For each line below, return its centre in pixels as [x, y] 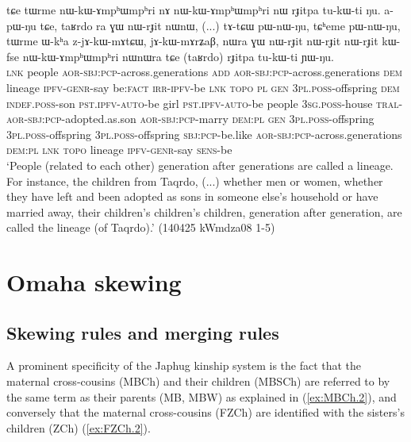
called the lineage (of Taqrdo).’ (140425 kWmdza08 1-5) [141, 227]
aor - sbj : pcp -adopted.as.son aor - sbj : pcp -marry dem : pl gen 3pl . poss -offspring [190, 119]
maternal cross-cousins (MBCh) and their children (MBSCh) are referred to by [198, 381]
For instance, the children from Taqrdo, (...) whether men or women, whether [195, 181]
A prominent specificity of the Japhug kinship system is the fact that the [184, 365]
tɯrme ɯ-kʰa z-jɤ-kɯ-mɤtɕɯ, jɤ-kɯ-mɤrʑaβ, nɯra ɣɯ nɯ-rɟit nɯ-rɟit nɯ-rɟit [192, 41]
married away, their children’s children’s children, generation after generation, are [204, 211]
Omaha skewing [94, 282]
